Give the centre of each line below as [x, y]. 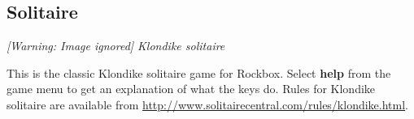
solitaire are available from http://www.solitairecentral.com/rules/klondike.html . [208, 104]
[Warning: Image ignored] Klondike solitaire [116, 46]
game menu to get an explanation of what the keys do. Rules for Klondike [191, 89]
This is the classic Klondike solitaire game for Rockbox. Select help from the [199, 72]
